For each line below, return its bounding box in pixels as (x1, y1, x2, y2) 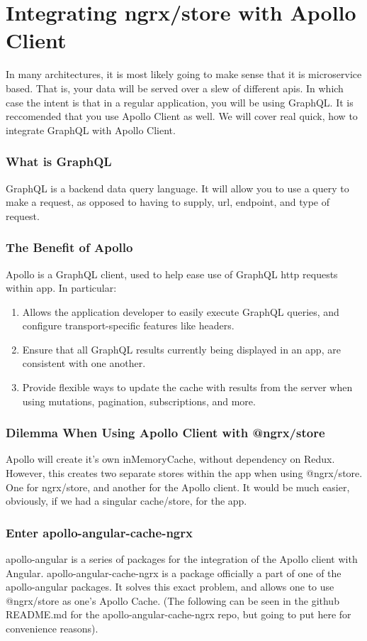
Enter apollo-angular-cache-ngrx (6, 523, 193, 541)
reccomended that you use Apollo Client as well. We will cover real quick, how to (6, 109, 358, 124)
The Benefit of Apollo (6, 239, 133, 256)
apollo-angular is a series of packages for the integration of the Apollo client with (6, 552, 358, 566)
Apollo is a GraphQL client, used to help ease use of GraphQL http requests (6, 266, 338, 281)
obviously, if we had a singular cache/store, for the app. (6, 493, 247, 508)
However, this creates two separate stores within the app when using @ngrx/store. (6, 466, 363, 481)
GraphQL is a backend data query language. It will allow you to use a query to (6, 180, 349, 195)
